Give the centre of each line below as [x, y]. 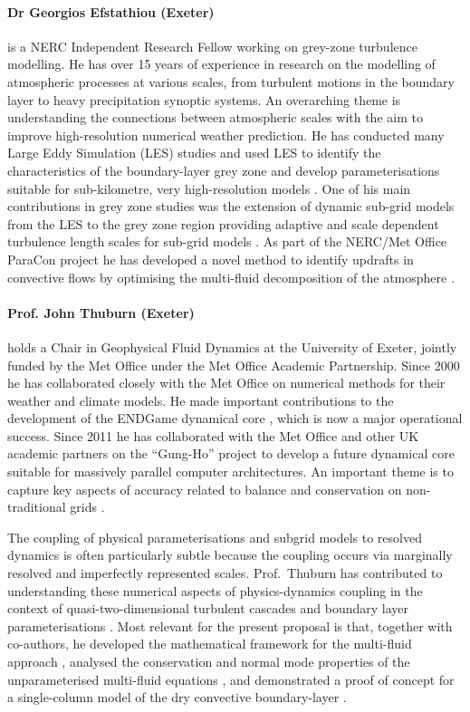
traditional [37, 507]
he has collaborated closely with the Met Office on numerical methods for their [226, 383]
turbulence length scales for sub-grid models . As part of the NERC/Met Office [227, 241]
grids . [87, 507]
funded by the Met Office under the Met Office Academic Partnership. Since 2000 [234, 365]
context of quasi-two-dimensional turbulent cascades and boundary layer [208, 608]
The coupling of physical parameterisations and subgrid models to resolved [215, 537]
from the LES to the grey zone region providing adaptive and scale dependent [223, 223]
